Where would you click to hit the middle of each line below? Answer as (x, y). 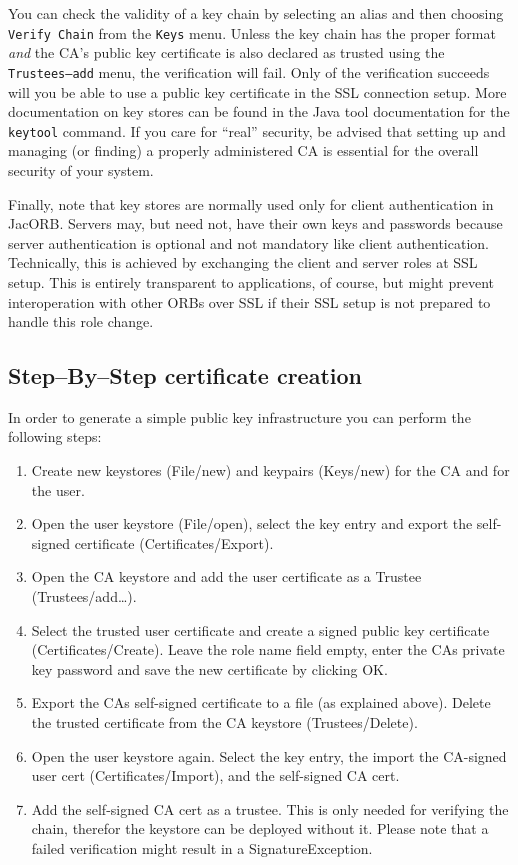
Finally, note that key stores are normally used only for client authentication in (251, 203)
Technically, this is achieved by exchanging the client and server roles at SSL (243, 262)
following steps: (55, 436)
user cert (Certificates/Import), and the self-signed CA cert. (215, 775)
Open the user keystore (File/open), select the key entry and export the (252, 523)
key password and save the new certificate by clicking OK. (209, 668)
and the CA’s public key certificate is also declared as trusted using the (226, 52)
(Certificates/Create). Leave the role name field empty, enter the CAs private (268, 649)
